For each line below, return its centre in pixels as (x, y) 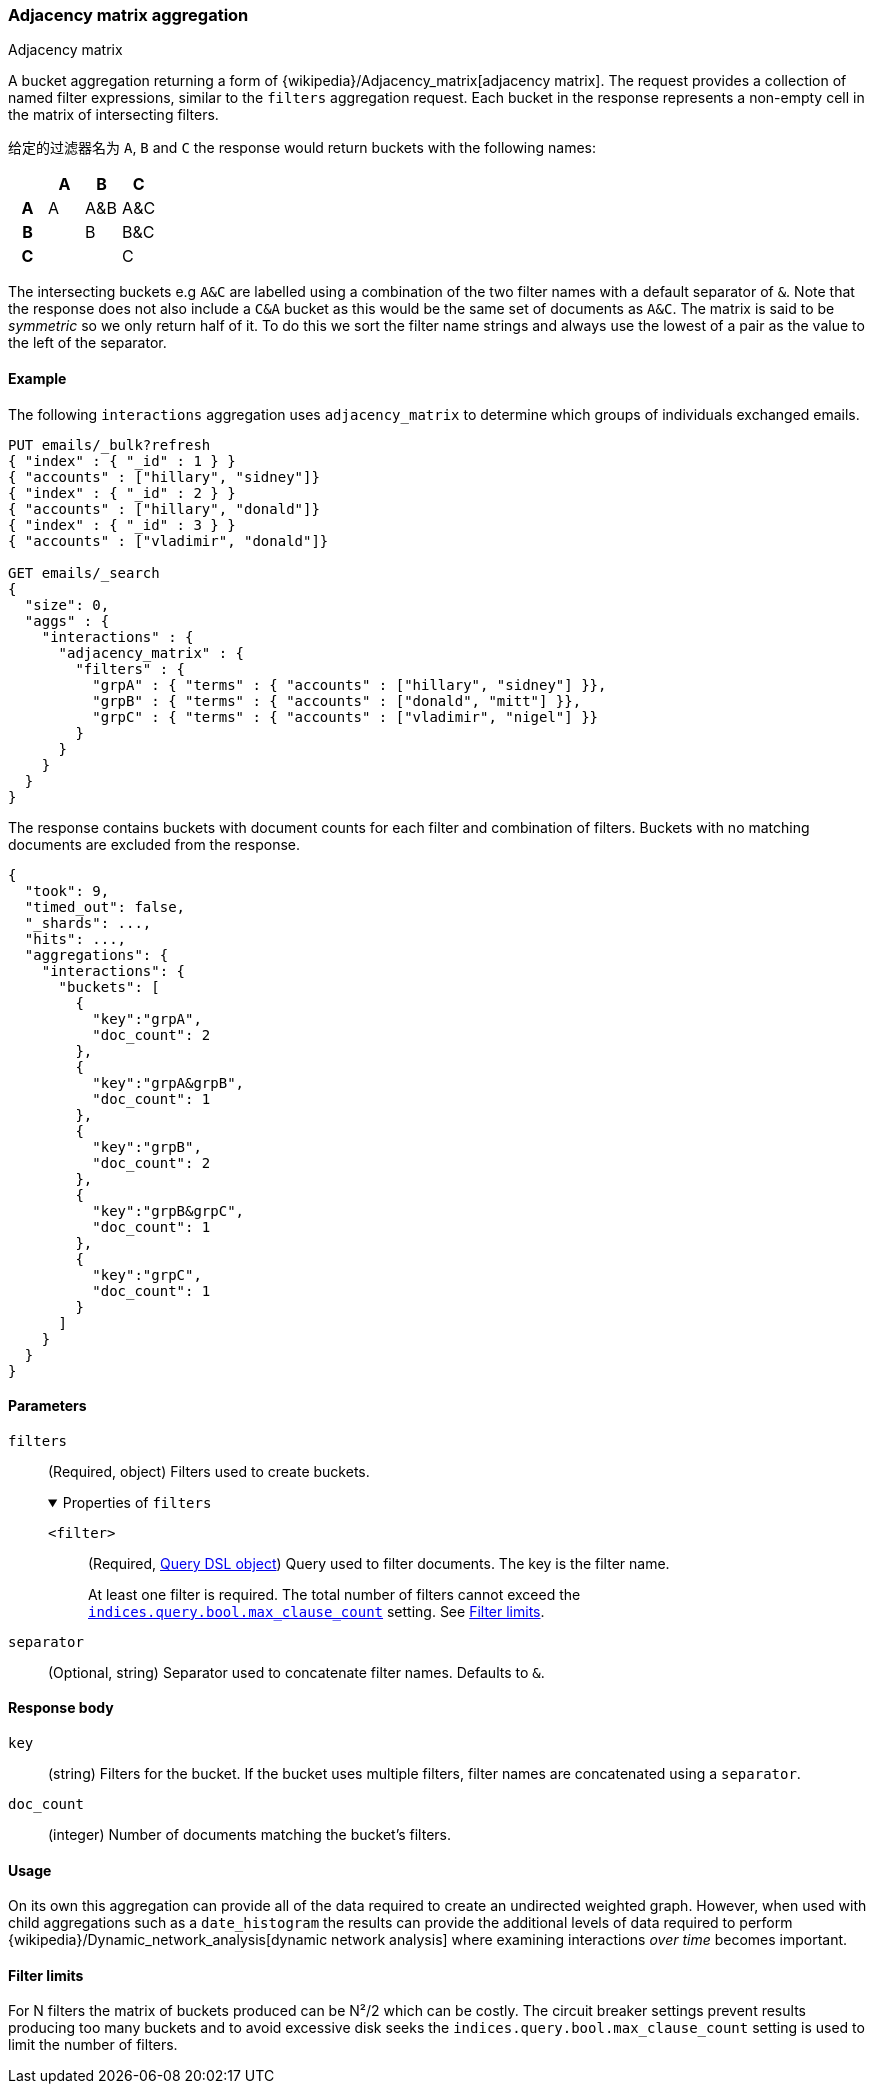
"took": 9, (67, 890)
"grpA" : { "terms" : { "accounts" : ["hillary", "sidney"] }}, (349, 684)
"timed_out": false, (105, 906)
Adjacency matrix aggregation (128, 15)
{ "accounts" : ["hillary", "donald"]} (164, 508)
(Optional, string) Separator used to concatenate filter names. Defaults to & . (296, 1672)
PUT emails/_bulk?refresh (109, 444)
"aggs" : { (67, 620)
